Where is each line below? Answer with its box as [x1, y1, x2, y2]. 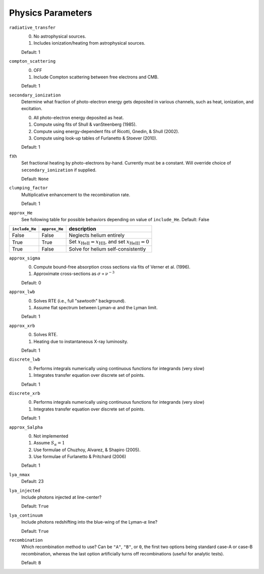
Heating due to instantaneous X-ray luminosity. [33, 338, 128, 344]
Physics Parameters [9, 7, 92, 18]
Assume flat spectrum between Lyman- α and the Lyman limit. [33, 305, 158, 311]
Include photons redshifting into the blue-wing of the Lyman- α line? [21, 519, 157, 525]
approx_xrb [9, 323, 35, 328]
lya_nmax [9, 472, 30, 477]
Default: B [21, 560, 41, 566]
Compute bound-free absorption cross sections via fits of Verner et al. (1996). [33, 264, 191, 270]
